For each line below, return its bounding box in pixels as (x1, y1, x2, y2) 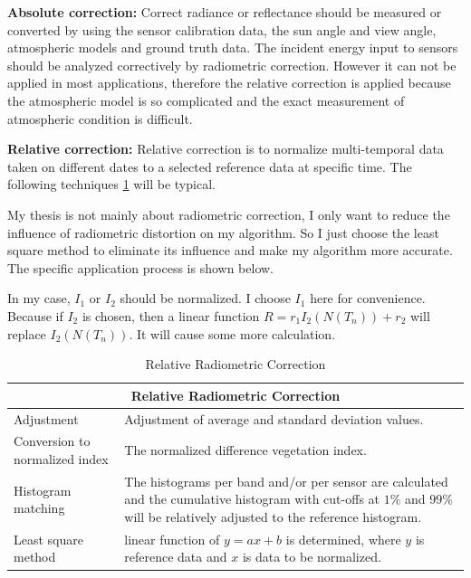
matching (14, 498, 65, 517)
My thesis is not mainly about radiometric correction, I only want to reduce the (7, 204, 450, 223)
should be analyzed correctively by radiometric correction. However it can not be (7, 55, 457, 74)
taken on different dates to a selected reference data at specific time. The (7, 156, 412, 175)
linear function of (124, 529, 220, 548)
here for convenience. (310, 289, 426, 308)
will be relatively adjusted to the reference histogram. (124, 507, 422, 526)
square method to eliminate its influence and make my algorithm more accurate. (7, 241, 453, 260)
